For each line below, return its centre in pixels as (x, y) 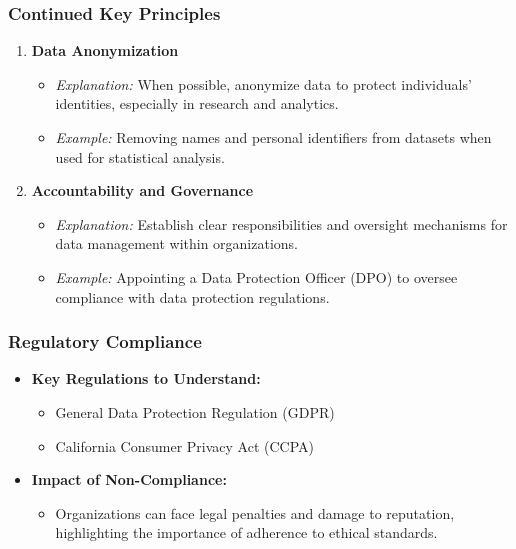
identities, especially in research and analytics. (197, 103)
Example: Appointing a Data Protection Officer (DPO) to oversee (256, 276)
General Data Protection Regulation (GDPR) (195, 411)
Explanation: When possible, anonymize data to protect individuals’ (263, 83)
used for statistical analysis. (140, 156)
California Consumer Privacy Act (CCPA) (185, 445)
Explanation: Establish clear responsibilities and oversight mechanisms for (281, 223)
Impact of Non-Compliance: (129, 479)
